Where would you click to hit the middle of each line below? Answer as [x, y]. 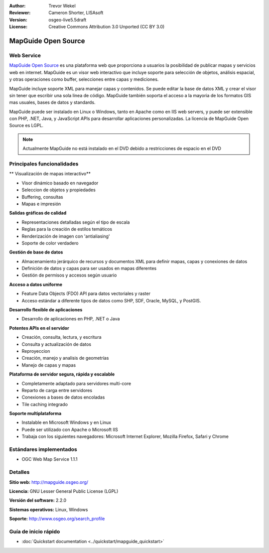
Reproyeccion [36, 351]
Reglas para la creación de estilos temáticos [67, 229]
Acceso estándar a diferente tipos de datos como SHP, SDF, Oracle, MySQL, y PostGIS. [111, 300]
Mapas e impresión [41, 204]
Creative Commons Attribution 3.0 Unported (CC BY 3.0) [107, 27]
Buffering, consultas [42, 197]
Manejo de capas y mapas [49, 365]
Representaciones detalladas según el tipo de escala [76, 222]
